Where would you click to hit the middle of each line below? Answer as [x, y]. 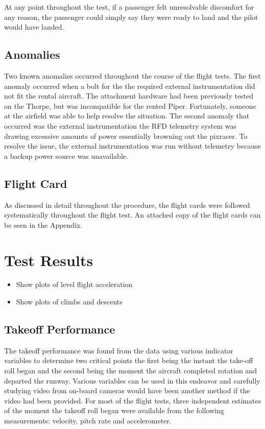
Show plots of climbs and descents [69, 302]
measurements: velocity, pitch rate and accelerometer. [88, 420]
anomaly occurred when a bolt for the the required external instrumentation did [130, 86]
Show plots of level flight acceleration [74, 284]
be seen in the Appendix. [43, 224]
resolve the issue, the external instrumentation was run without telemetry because [132, 146]
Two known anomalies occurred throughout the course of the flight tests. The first [132, 75]
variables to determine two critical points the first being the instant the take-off [129, 360]
